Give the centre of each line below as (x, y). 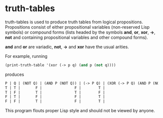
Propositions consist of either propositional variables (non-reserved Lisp (77, 27)
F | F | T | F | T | (55, 101)
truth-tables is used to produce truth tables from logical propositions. (74, 22)
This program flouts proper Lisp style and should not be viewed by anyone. (80, 111)
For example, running (26, 56)
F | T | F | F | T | (55, 97)
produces (15, 74)
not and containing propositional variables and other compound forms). (76, 37)
